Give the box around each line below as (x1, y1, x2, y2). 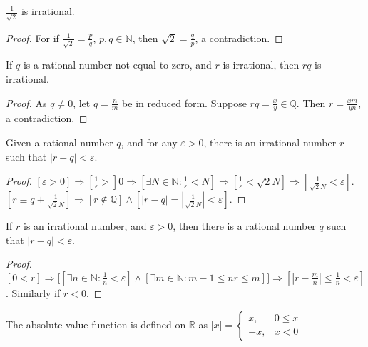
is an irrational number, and (23, 218, 147, 233)
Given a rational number (6, 135, 113, 150)
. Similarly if (6, 285, 61, 300)
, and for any (121, 135, 178, 150)
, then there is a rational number (173, 218, 316, 233)
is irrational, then (223, 57, 300, 72)
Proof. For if (6, 30, 59, 45)
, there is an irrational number (203, 135, 337, 150)
